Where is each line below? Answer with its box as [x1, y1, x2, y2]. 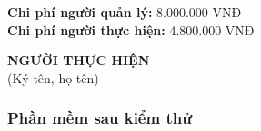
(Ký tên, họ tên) [7, 68, 99, 87]
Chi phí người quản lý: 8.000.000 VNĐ [7, 3, 242, 21]
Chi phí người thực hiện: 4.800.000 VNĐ [7, 20, 255, 39]
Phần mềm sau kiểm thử [7, 107, 193, 129]
